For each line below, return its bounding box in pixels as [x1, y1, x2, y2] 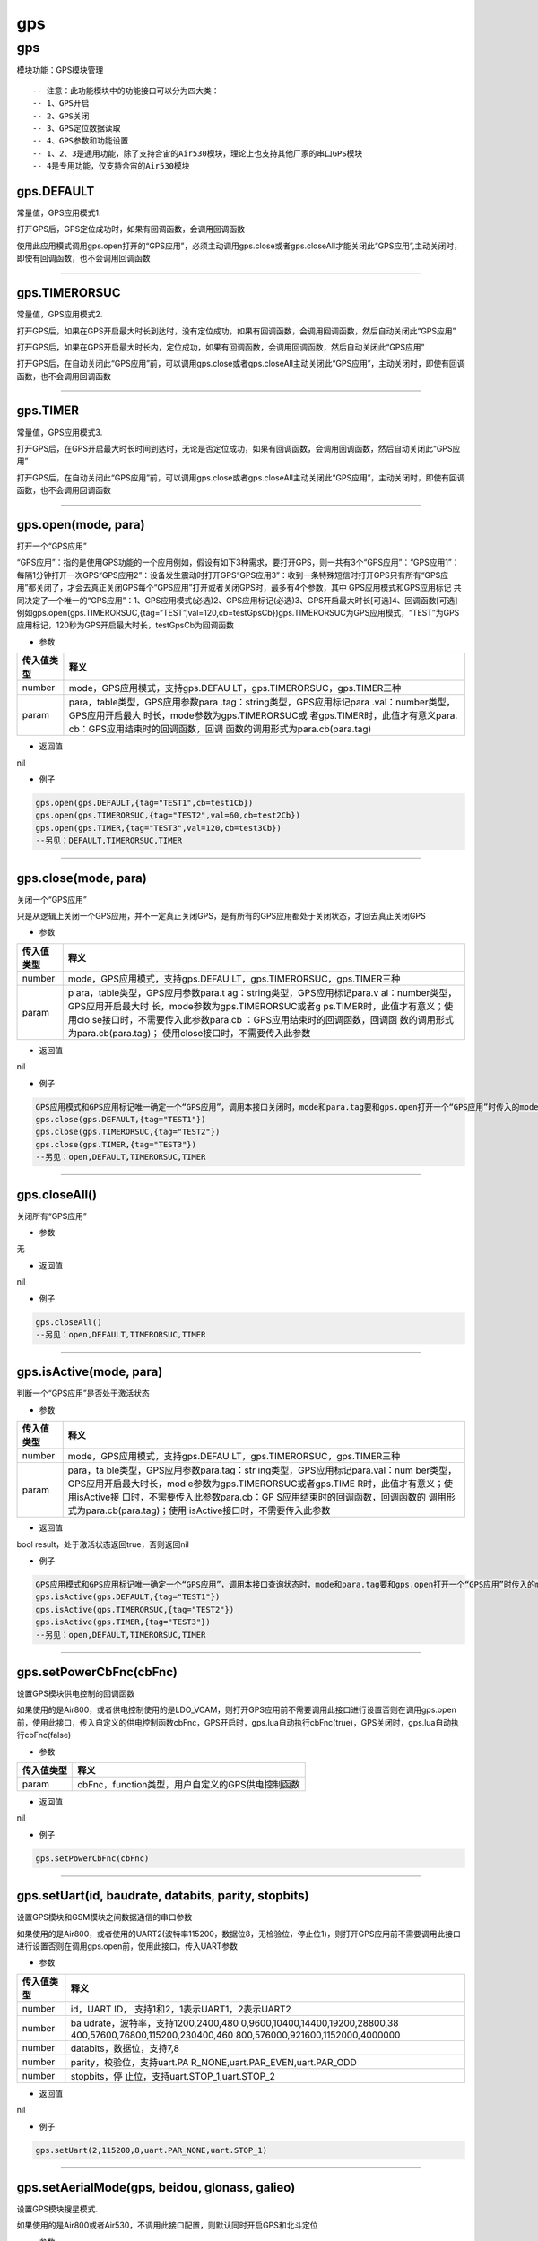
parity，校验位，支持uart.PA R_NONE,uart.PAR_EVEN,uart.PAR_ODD [70, 2055, 358, 2068]
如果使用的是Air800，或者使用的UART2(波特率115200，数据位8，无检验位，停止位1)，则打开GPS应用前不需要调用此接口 [16, 1928, 461, 1939]
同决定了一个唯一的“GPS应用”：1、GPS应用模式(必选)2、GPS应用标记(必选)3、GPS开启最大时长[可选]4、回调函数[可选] [16, 594, 458, 605]
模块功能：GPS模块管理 [16, 65, 104, 75]
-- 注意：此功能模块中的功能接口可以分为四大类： [32, 85, 220, 96]
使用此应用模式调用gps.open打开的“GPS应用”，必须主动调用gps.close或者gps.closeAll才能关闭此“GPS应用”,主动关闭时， [16, 240, 462, 251]
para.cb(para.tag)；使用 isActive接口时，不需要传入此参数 [85, 1504, 331, 1517]
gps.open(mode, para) [16, 516, 145, 532]
